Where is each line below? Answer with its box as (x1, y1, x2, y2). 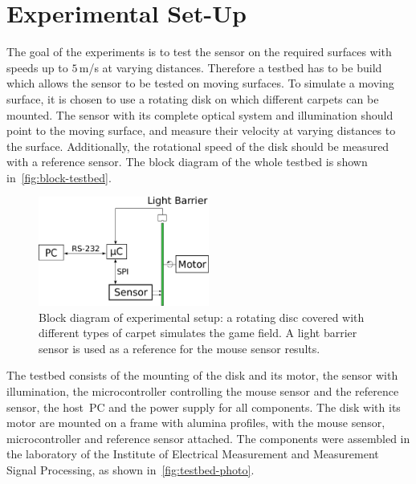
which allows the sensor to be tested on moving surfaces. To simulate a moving (6, 75, 394, 92)
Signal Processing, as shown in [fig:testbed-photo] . (6, 462, 255, 478)
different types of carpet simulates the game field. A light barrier (39, 324, 357, 341)
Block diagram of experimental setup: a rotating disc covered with (39, 308, 365, 325)
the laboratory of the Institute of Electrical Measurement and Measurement (6, 445, 379, 462)
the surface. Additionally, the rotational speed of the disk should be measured (6, 137, 389, 154)
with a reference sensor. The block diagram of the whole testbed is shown (6, 153, 368, 170)
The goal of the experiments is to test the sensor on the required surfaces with (6, 43, 392, 60)
